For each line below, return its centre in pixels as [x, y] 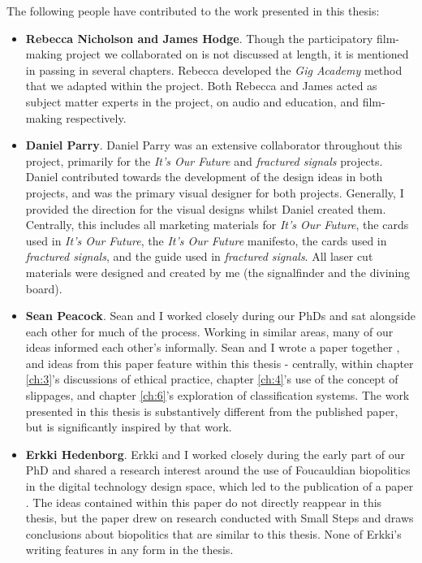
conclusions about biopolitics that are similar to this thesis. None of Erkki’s [213, 533]
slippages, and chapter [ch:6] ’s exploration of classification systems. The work [217, 395]
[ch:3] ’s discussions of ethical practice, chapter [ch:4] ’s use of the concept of [212, 379]
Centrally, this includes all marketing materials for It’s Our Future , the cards [217, 225]
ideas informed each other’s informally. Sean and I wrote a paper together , [213, 347]
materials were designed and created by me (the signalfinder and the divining [218, 272]
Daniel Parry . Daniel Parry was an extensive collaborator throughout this [214, 145]
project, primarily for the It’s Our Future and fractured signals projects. [204, 160]
